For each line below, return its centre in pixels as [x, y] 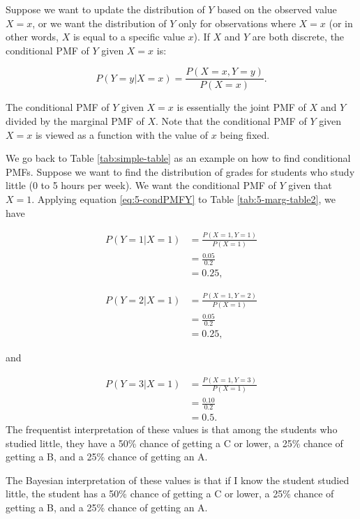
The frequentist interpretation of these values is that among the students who [172, 429]
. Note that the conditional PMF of [231, 121]
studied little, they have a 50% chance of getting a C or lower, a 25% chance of [174, 443]
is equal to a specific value [129, 37]
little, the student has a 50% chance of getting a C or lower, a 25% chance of [170, 494]
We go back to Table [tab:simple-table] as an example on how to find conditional [178, 158]
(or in [341, 23]
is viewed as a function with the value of [122, 134]
